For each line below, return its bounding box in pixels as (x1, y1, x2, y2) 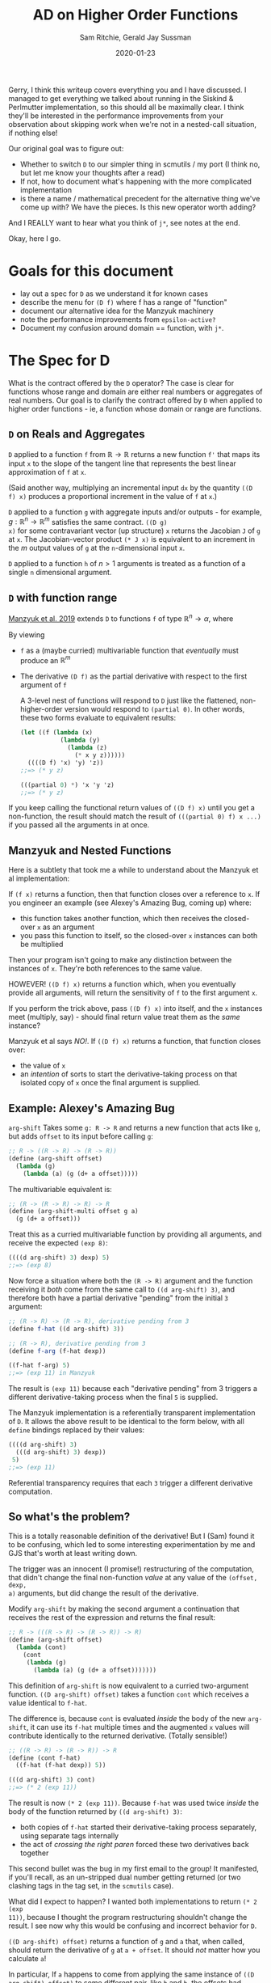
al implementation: (8, 873, 70, 883)
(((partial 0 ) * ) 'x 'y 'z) (19, 780, 115, 789)
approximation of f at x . (8, 467, 87, 476)
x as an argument (36, 922, 95, 932)
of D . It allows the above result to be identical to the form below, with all (8, 1417, 244, 1427)
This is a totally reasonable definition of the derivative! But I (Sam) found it (8, 1531, 255, 1541)
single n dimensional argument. (8, 568, 112, 577)
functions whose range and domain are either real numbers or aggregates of (8, 387, 263, 396)
